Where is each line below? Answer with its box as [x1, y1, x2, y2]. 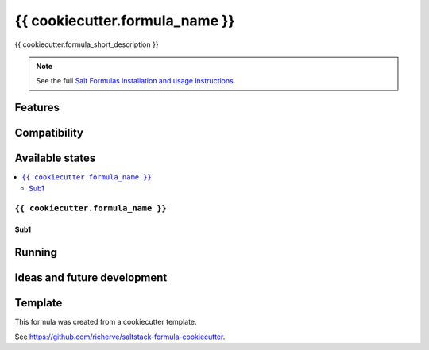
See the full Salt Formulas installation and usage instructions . [36, 76, 236, 86]
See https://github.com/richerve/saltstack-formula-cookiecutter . [14, 332, 226, 341]
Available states [14, 152, 96, 165]
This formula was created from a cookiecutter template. [14, 317, 198, 327]
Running [14, 246, 58, 260]
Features [14, 101, 60, 114]
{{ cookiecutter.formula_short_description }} [14, 40, 159, 49]
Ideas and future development [14, 271, 168, 285]
